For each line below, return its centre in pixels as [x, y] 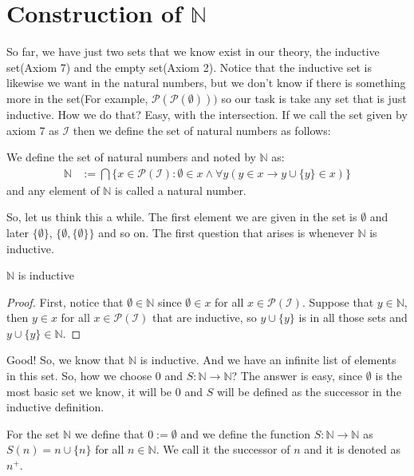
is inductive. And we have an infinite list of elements [268, 360]
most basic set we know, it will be [89, 391]
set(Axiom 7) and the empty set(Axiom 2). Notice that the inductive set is [189, 67]
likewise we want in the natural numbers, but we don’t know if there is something [206, 83]
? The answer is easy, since [297, 376]
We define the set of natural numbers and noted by [131, 157]
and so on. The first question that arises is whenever [226, 232]
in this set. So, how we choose [79, 376]
